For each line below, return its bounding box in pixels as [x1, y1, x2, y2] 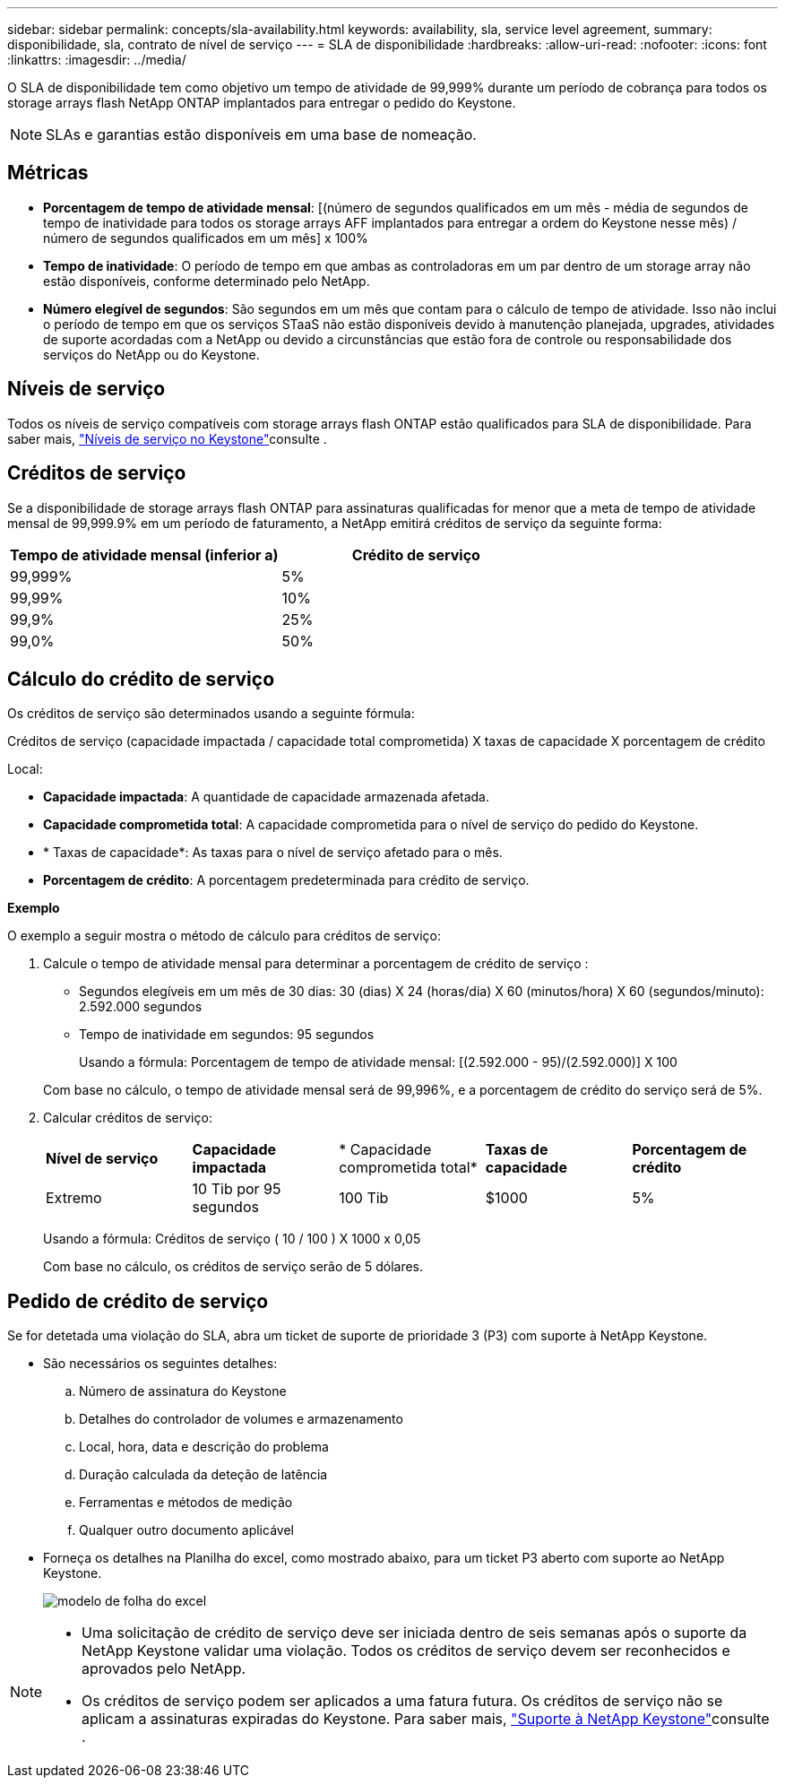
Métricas [7, 161, 89, 185]
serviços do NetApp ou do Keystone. [43, 346, 260, 362]
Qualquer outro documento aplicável [79, 1522, 294, 1538]
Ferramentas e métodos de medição [79, 1495, 293, 1511]
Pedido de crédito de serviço [7, 1289, 269, 1313]
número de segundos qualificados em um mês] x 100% [43, 230, 368, 246]
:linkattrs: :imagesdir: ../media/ [7, 52, 186, 67]
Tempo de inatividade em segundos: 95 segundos [79, 1027, 375, 1043]
